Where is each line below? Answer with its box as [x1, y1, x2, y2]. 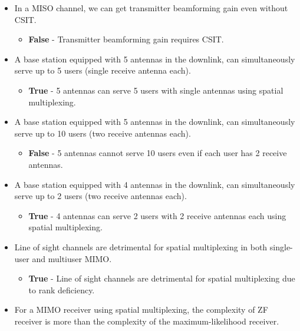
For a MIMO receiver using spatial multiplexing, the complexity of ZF [14, 303, 268, 316]
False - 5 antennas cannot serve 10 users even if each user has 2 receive [28, 147, 287, 159]
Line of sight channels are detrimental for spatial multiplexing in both [14, 240, 268, 253]
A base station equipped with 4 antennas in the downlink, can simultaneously [14, 178, 295, 190]
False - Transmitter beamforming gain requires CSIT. [28, 33, 224, 45]
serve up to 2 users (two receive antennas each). [14, 190, 187, 202]
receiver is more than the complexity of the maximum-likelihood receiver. [14, 315, 279, 327]
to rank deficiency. [28, 283, 95, 296]
